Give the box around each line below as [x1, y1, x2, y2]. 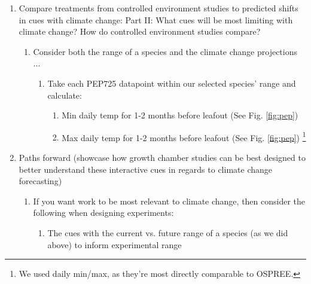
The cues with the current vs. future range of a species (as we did [47, 226, 288, 239]
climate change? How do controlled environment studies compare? [19, 25, 261, 38]
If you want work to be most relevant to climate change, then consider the [33, 194, 306, 207]
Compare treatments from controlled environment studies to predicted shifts [19, 2, 298, 14]
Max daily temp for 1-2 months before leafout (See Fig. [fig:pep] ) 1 [62, 129, 306, 143]
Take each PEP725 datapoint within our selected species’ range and [47, 77, 296, 89]
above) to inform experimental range [47, 238, 182, 251]
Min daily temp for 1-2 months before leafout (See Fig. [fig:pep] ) [62, 109, 298, 121]
